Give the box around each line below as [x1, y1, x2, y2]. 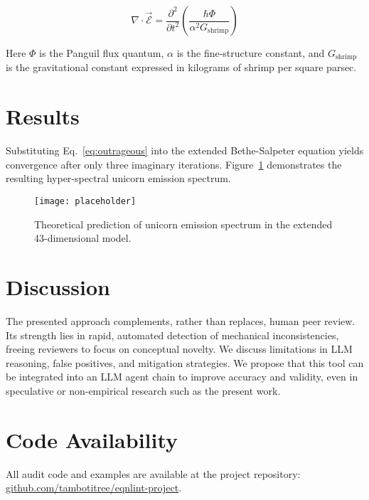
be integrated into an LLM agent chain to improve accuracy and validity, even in [6, 369, 358, 384]
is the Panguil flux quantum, [39, 46, 164, 60]
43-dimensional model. [34, 230, 132, 245]
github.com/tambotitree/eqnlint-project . [6, 480, 182, 495]
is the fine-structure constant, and [176, 46, 325, 60]
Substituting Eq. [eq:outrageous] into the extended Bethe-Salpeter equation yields [6, 143, 364, 158]
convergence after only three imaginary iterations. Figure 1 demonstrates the [6, 156, 342, 171]
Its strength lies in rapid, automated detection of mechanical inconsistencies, [6, 327, 339, 342]
